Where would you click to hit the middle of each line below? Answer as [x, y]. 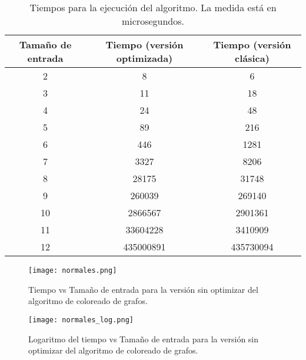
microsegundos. [153, 21]
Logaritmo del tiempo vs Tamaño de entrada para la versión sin [144, 338]
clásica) [252, 58]
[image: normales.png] [73, 270]
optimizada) [144, 58]
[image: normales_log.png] [81, 320]
